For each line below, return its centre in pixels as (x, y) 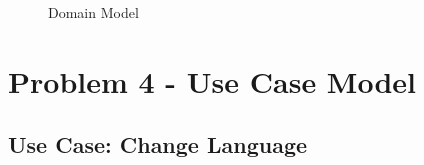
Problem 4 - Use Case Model (212, 80)
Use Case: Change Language (158, 144)
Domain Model (93, 12)
